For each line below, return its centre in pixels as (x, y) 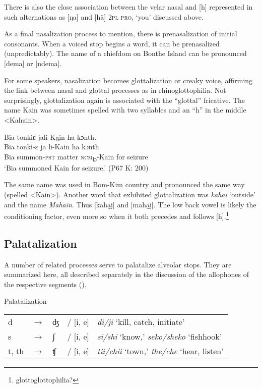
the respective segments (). (45, 284)
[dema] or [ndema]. (33, 63)
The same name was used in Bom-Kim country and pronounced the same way (124, 184)
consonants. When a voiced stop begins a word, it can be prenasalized (112, 43)
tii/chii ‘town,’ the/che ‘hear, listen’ (160, 351)
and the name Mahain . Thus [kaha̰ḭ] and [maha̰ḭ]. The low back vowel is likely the (130, 204)
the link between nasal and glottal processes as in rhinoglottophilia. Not (115, 90)
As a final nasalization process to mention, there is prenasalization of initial (121, 34)
